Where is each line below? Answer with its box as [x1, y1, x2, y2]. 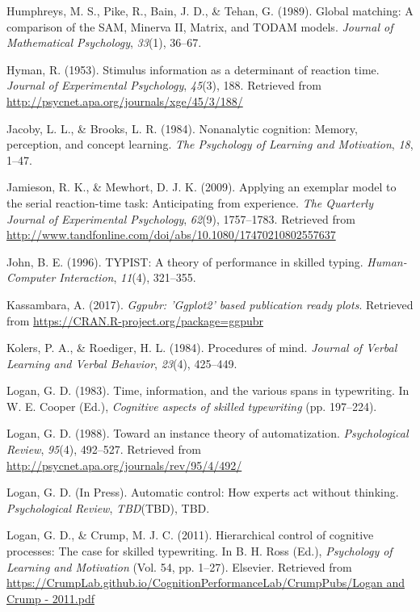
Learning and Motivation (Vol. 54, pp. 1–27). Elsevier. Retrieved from [6, 558, 352, 575]
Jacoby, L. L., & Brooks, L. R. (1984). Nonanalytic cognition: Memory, [6, 119, 358, 136]
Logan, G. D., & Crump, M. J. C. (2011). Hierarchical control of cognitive [6, 526, 374, 543]
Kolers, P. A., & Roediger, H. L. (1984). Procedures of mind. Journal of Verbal [6, 339, 397, 356]
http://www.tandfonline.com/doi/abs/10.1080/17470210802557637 [6, 226, 336, 243]
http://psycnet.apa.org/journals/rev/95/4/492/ [6, 456, 242, 473]
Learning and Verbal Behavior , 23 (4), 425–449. [6, 354, 237, 371]
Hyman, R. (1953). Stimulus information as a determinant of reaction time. [6, 61, 380, 78]
